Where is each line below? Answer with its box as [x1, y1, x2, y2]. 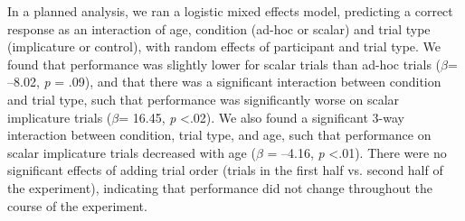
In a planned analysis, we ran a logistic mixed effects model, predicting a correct [7, 2, 453, 20]
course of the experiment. [7, 196, 147, 215]
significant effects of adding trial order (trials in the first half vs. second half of [7, 161, 443, 180]
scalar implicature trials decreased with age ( [7, 143, 256, 161]
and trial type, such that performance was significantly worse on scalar [7, 89, 400, 108]
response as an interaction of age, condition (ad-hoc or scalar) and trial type [7, 19, 431, 38]
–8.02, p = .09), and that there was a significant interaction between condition [7, 72, 441, 91]
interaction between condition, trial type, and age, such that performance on [7, 125, 432, 144]
